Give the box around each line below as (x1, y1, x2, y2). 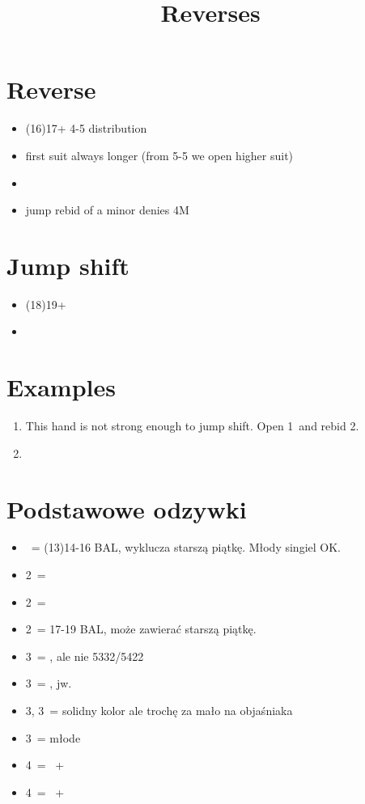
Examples (6, 370, 116, 404)
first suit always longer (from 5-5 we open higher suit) (25, 146, 294, 163)
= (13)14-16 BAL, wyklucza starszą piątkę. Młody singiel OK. (31, 539, 341, 556)
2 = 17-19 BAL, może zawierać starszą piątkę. (25, 620, 257, 637)
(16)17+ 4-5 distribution (25, 120, 147, 137)
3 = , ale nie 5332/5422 (25, 647, 144, 664)
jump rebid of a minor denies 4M (25, 201, 189, 218)
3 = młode (25, 729, 81, 746)
